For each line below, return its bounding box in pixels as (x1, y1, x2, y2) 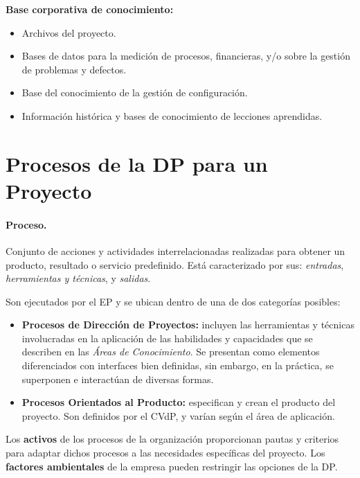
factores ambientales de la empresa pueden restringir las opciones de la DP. (6, 459, 338, 473)
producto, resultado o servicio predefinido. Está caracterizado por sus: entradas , (6, 257, 344, 272)
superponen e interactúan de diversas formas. (21, 371, 214, 386)
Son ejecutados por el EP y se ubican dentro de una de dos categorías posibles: (6, 294, 341, 308)
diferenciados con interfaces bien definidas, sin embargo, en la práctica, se (21, 358, 334, 373)
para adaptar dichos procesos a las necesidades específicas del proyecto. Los (6, 445, 325, 460)
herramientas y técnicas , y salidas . (6, 271, 151, 285)
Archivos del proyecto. (21, 25, 116, 39)
